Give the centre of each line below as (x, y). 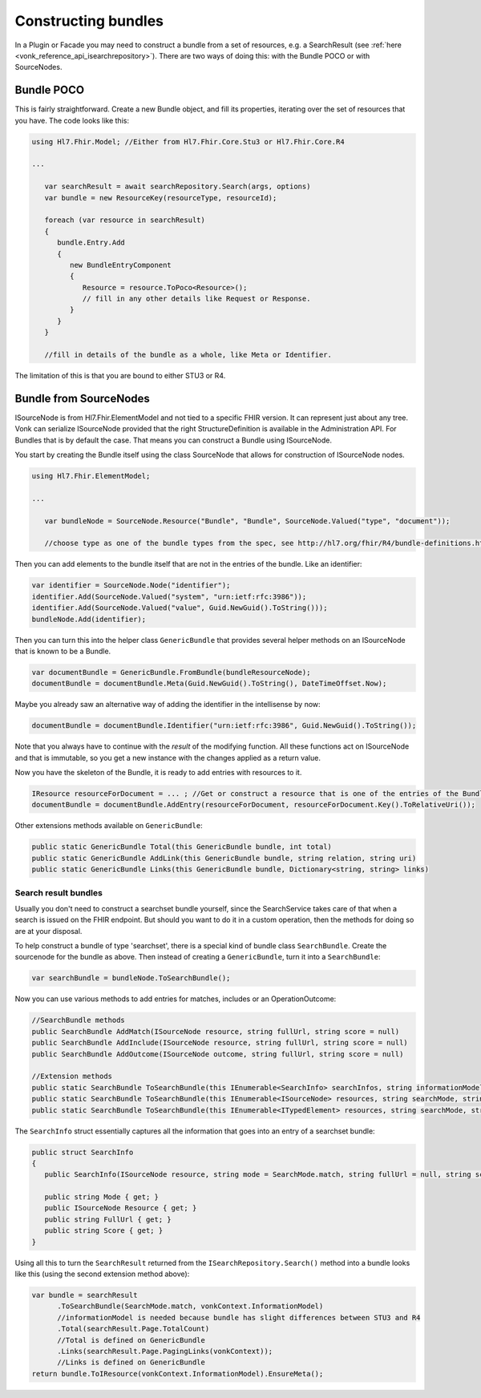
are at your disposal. (49, 931)
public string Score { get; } (104, 1231)
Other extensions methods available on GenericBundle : (109, 826)
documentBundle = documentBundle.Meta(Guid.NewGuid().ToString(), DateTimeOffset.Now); (209, 684)
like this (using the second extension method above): (102, 1274)
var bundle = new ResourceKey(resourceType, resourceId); (161, 198)
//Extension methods (72, 1077)
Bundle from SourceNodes (82, 398)
